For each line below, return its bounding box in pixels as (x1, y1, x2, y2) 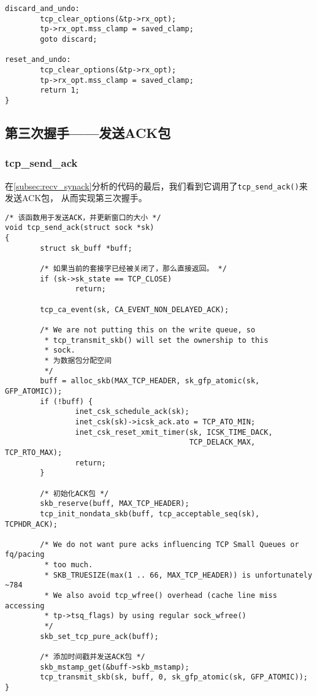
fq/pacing (5, 550, 45, 559)
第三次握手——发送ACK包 (5, 123, 171, 142)
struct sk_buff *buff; (40, 243, 132, 253)
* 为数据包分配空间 (44, 356, 112, 365)
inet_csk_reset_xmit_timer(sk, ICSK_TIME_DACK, (75, 427, 273, 437)
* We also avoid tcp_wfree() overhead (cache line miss (44, 591, 277, 600)
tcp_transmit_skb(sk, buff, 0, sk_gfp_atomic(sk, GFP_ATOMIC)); (40, 673, 308, 682)
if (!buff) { (40, 397, 93, 406)
